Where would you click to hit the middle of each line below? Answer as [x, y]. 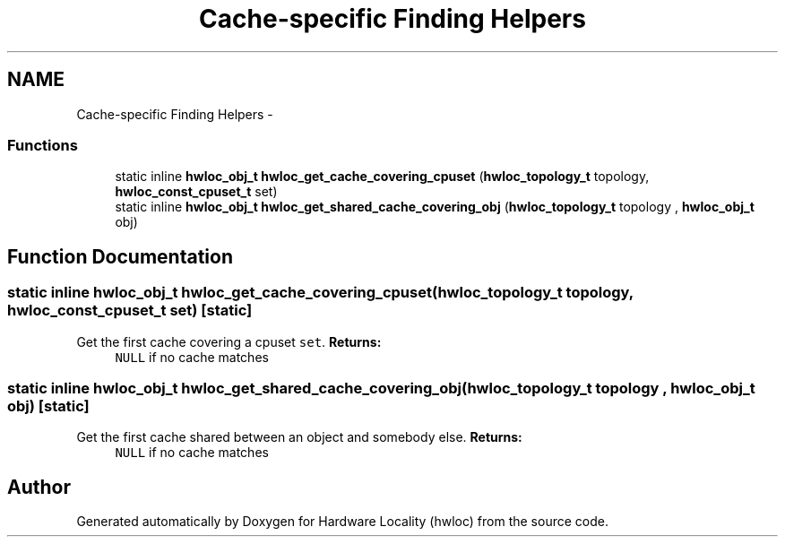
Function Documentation [120, 256]
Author [39, 487]
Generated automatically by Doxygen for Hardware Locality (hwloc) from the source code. [342, 522]
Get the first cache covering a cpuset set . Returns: [229, 341]
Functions [43, 145]
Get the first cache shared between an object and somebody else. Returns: [299, 437]
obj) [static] [48, 406]
